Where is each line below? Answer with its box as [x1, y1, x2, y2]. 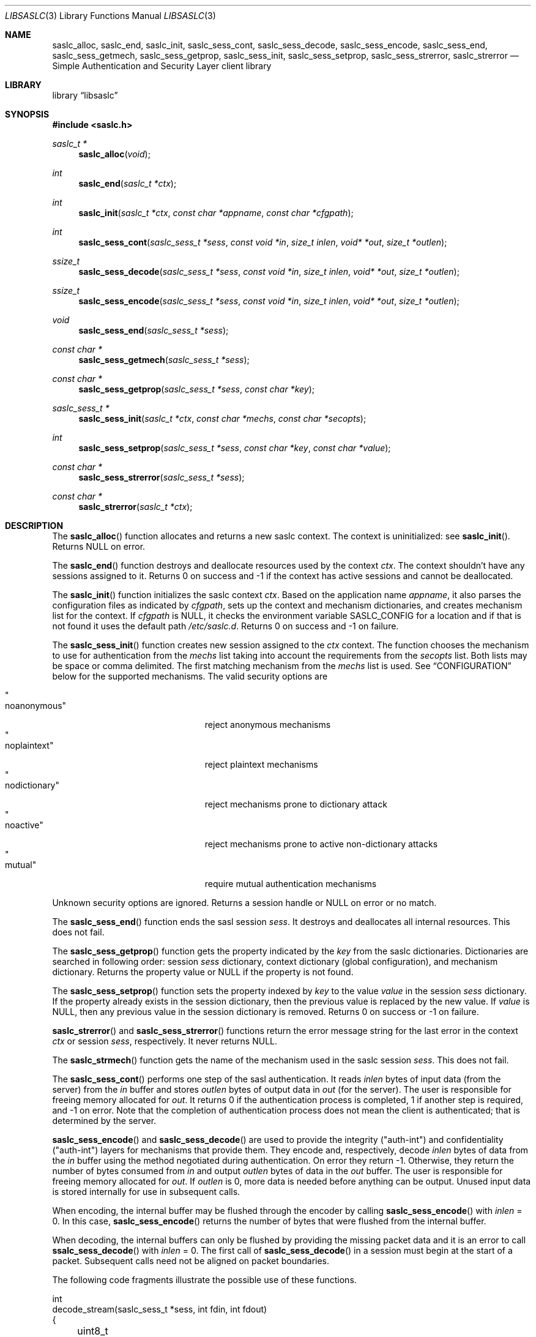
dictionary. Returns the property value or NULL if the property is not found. [52, 967, 354, 977]
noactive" [5, 820, 43, 830]
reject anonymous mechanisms [204, 719, 331, 730]
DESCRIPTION [5, 520, 64, 531]
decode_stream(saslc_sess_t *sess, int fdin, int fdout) [52, 1304, 267, 1314]
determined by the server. [52, 1115, 157, 1126]
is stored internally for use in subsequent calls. [52, 1186, 240, 1197]
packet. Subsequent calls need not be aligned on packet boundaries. [52, 1256, 330, 1266]
